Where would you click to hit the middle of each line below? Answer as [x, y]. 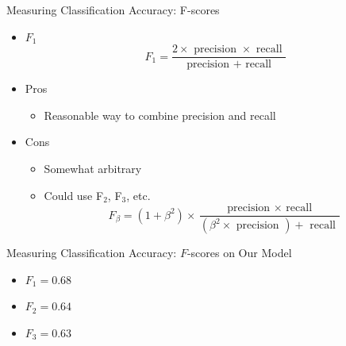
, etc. [138, 195]
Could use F [74, 195]
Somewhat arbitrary [93, 169]
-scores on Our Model [239, 253]
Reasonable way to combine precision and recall [160, 115]
